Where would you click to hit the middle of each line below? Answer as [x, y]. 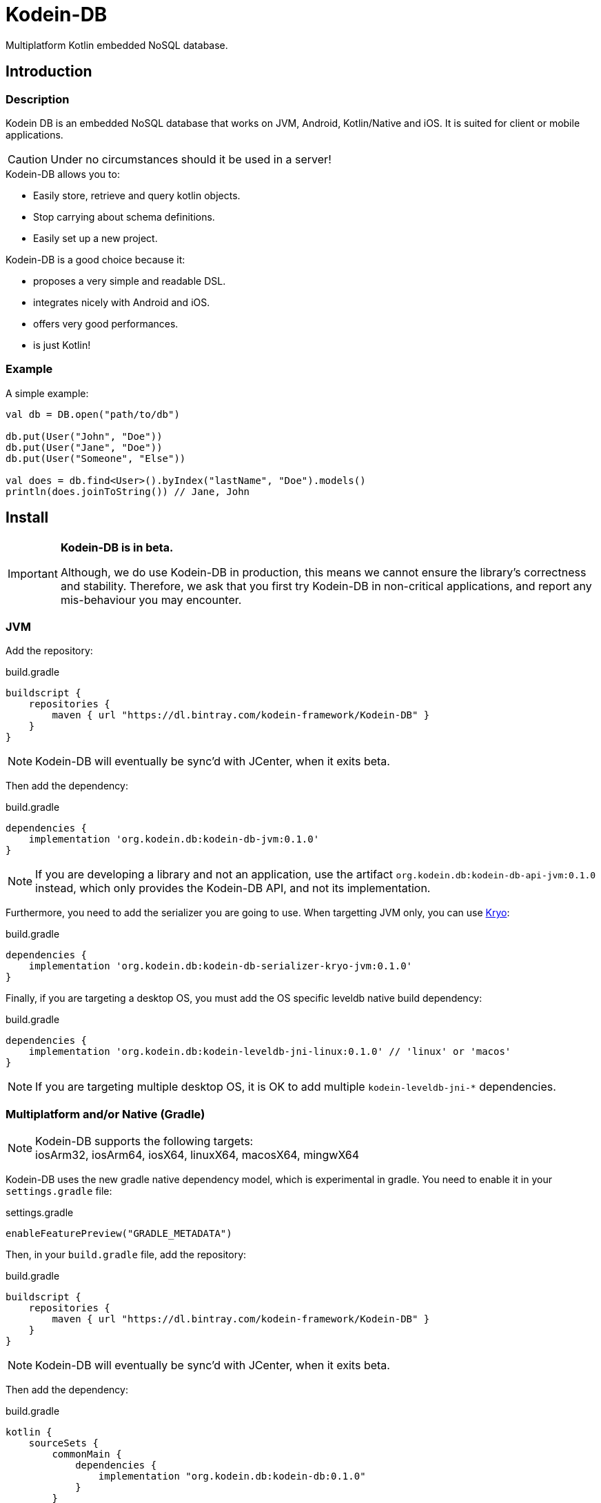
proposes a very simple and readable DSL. [130, 281]
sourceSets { [63, 1443]
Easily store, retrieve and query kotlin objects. [137, 195]
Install [27, 518]
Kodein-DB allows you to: [63, 174]
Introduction [49, 72]
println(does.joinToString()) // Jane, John [128, 491]
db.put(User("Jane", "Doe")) [84, 447]
